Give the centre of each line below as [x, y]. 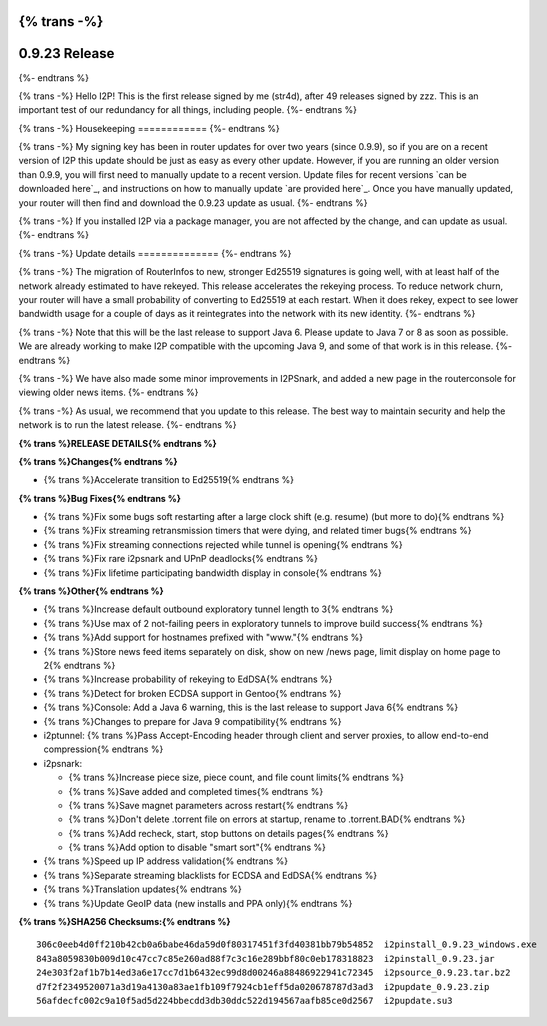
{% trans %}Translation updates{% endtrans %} [142, 889]
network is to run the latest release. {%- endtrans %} [127, 425]
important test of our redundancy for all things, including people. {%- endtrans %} [187, 110]
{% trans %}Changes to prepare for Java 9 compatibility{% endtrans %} [192, 721]
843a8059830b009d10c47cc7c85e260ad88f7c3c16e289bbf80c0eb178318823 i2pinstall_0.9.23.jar [265, 958]
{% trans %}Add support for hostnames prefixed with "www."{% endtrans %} [203, 637]
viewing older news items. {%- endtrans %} [108, 392]
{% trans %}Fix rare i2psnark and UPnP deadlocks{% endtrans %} [181, 559]
